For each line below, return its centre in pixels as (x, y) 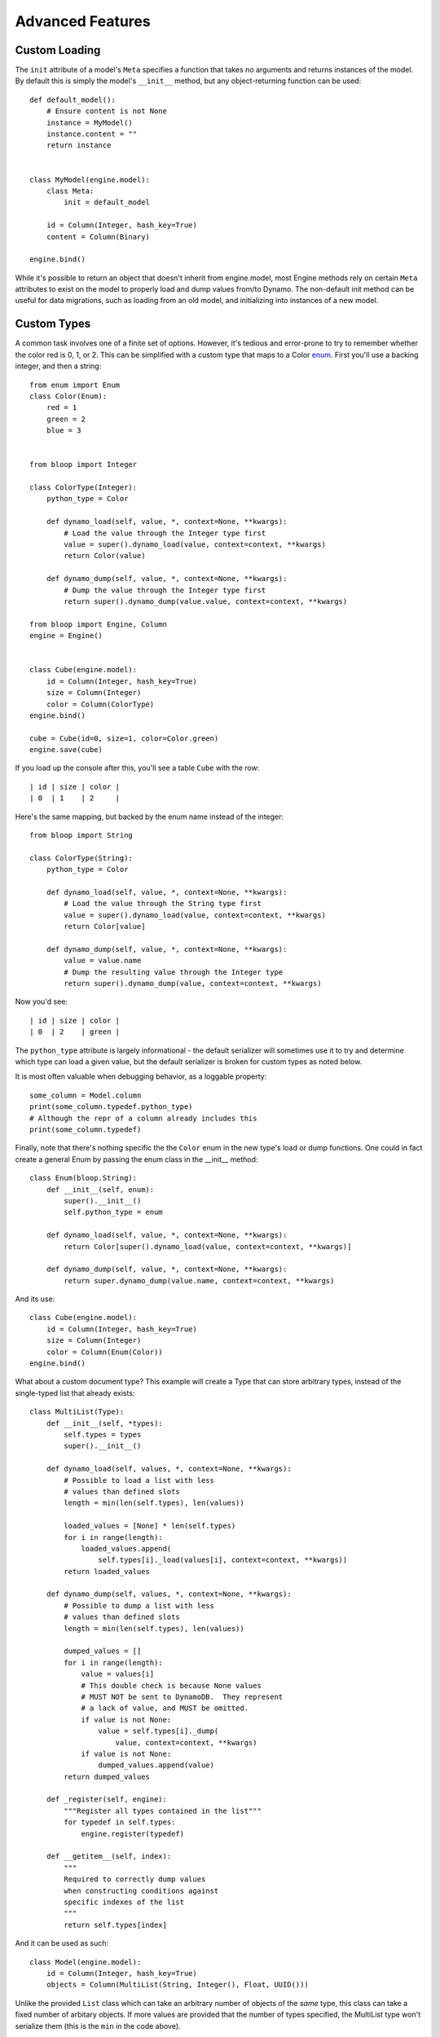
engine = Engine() (66, 636)
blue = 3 (64, 431)
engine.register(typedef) (133, 1834)
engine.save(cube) (66, 750)
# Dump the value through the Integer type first (165, 590)
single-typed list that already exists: (75, 1392)
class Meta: (70, 191)
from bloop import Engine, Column (98, 624)
